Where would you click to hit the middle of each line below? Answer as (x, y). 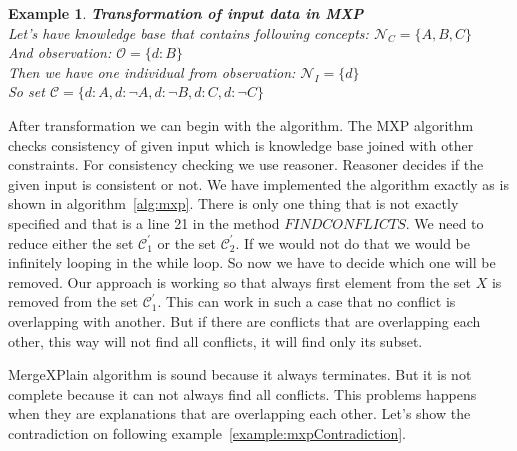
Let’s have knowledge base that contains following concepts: (188, 32)
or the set (186, 242)
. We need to (444, 222)
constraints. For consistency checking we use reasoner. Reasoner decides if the (246, 164)
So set (26, 91)
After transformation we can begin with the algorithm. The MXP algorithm (241, 124)
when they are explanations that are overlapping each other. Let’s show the (239, 413)
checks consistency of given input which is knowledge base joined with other (241, 144)
